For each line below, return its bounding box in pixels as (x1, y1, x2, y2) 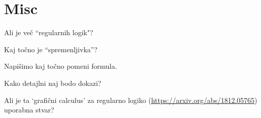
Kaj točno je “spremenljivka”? (4, 44, 98, 54)
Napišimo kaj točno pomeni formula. (4, 61, 117, 71)
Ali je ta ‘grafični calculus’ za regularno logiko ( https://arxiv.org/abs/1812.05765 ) (4, 94, 257, 105)
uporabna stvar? (4, 104, 54, 115)
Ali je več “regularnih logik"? (4, 27, 93, 38)
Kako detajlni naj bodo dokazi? (4, 77, 101, 88)
